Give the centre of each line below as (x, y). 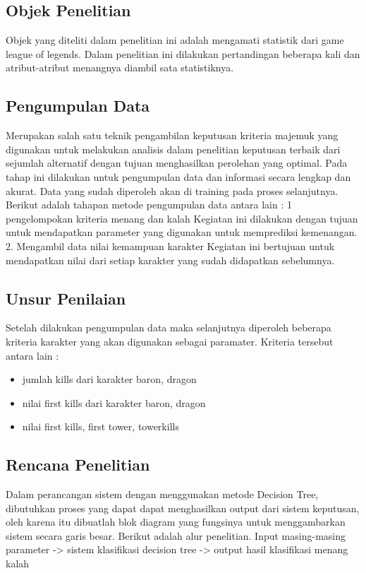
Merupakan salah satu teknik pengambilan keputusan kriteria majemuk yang (172, 135)
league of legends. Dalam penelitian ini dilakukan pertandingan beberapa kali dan (183, 53)
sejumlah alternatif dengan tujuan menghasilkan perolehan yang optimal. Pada (177, 163)
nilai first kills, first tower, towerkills (100, 426)
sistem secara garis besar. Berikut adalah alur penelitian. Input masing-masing (176, 535)
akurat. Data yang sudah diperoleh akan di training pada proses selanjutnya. (172, 190)
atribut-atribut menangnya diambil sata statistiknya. (120, 67)
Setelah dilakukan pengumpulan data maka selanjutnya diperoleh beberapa (169, 327)
